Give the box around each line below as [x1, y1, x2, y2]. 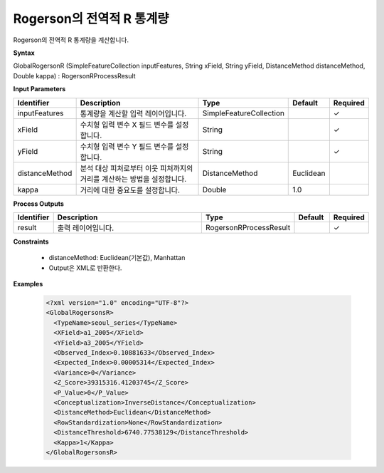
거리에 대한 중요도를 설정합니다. [80, 185, 181, 195]
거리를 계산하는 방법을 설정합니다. [80, 174, 187, 184]
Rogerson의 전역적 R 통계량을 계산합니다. [13, 36, 129, 44]
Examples [13, 280, 43, 289]
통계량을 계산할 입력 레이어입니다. [80, 108, 187, 118]
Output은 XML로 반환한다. [48, 264, 122, 272]
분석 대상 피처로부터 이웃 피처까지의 [80, 163, 193, 173]
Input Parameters [13, 85, 66, 93]
